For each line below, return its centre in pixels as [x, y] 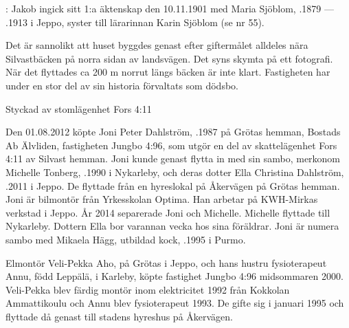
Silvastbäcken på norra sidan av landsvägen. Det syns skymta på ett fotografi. [169, 58]
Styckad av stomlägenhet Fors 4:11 [79, 108]
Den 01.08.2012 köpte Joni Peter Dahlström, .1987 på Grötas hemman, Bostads [173, 132]
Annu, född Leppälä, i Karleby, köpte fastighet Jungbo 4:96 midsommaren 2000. [174, 276]
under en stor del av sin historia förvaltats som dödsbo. [122, 85]
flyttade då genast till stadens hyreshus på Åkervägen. [120, 316]
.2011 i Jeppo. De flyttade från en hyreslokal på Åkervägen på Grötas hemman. [173, 185]
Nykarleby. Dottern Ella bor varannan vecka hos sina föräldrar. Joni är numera [172, 226]
